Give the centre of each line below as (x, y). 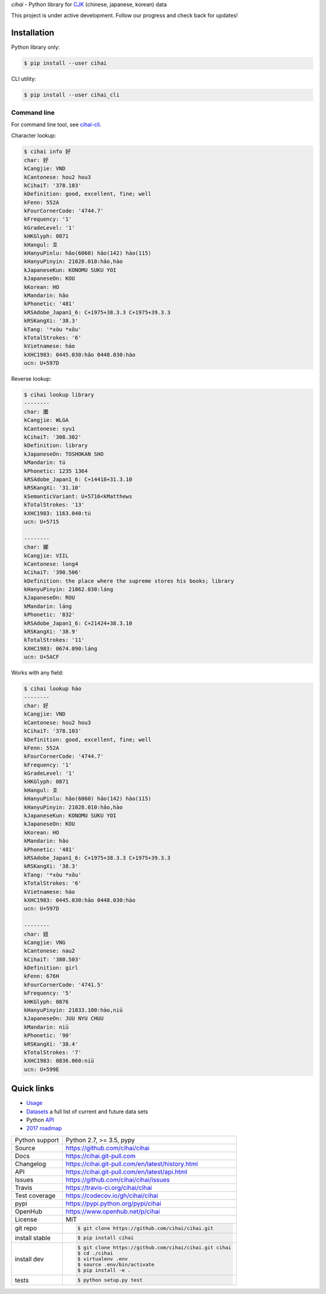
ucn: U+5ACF (42, 657)
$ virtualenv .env (103, 1259)
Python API (40, 1120)
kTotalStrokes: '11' (54, 640)
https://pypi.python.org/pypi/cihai (113, 1203)
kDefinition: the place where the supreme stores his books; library (129, 581)
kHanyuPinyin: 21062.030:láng (69, 590)
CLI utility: (24, 79)
